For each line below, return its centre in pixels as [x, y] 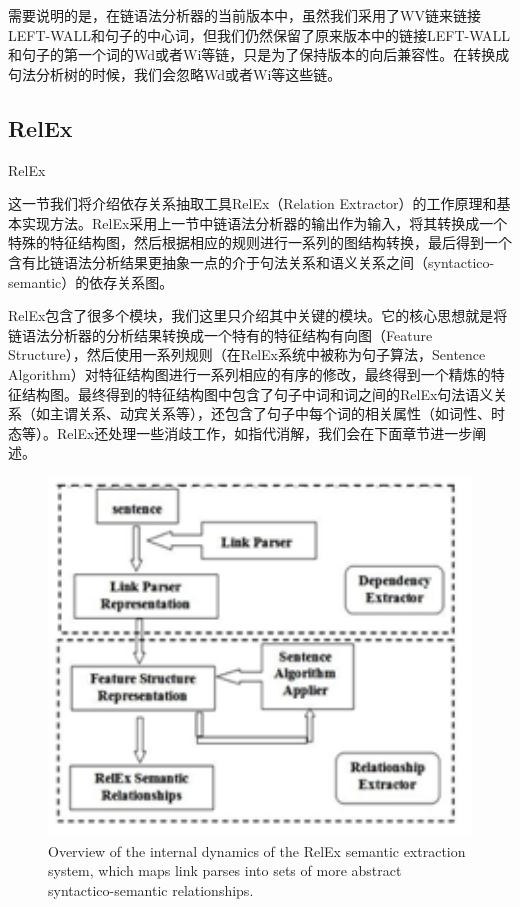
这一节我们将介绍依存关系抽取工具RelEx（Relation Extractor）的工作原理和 [252, 203]
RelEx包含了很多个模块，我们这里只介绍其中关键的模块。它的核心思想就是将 [258, 315]
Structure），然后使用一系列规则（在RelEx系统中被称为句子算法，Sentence [247, 354]
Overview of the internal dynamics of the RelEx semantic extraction [257, 850]
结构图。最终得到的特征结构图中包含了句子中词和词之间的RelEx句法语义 [257, 393]
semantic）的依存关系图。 [91, 281]
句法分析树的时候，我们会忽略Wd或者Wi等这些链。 [175, 73]
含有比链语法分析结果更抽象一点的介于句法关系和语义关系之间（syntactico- [251, 261]
